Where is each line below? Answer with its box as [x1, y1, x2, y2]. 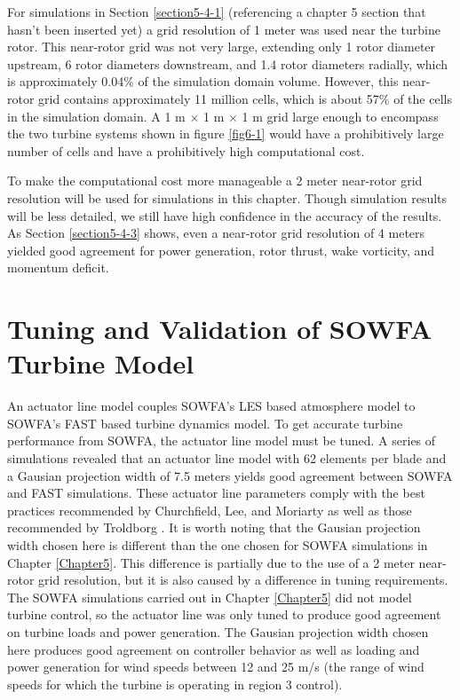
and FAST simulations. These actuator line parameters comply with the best [7, 484, 425, 502]
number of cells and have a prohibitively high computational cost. [7, 141, 365, 160]
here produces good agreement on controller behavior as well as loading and [7, 640, 420, 658]
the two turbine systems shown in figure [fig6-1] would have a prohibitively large [7, 124, 444, 143]
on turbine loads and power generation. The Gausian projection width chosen [7, 622, 429, 641]
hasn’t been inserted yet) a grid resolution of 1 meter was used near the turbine [7, 20, 440, 38]
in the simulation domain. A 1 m [7, 106, 186, 125]
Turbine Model [7, 345, 194, 381]
